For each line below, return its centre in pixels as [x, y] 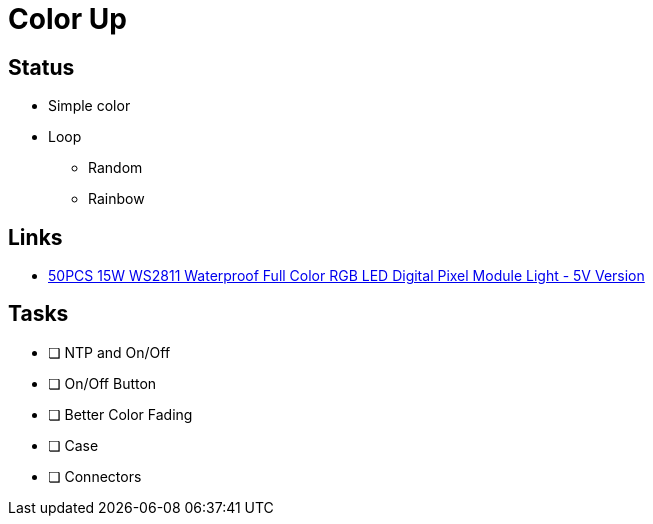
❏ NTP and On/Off [109, 352]
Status [41, 67]
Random [115, 168]
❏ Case [73, 445]
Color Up [67, 19]
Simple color [89, 106]
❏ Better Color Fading [120, 414]
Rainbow [116, 199]
